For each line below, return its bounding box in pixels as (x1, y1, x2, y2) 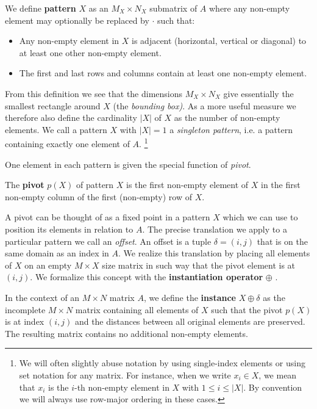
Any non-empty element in (19, 34, 119, 47)
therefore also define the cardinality (5, 111, 137, 124)
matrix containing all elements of (75, 303, 199, 316)
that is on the (257, 234, 308, 247)
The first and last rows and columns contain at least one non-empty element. (19, 67, 307, 79)
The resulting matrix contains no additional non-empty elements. (5, 327, 248, 339)
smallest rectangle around (5, 99, 101, 112)
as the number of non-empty (174, 111, 280, 124)
